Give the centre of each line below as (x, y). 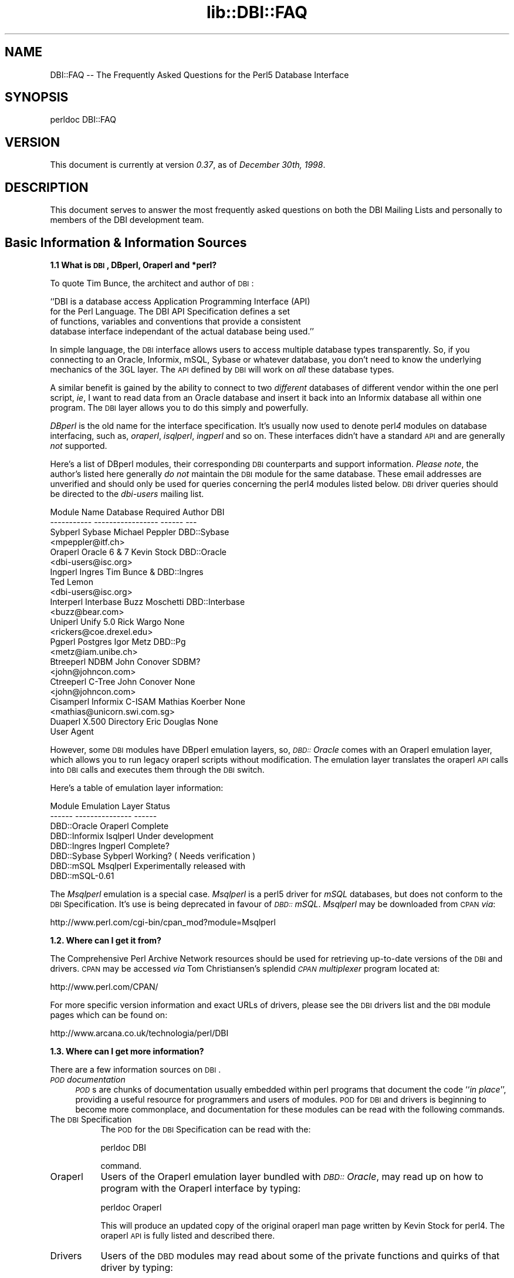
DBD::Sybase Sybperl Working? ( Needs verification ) (153, 856)
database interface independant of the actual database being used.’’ (182, 331)
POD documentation (88, 1079)
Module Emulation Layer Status (110, 806)
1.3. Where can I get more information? (127, 1051)
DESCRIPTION (47, 187)
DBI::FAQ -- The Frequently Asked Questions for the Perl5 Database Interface (199, 75)
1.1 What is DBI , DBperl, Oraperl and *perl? (133, 265)
